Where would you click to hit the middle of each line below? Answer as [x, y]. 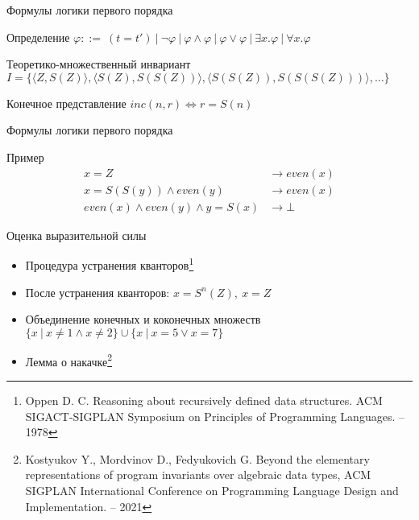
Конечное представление [66, 103]
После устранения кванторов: [97, 292]
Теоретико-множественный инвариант [99, 64]
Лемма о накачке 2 [69, 360]
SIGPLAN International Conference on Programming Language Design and [212, 490]
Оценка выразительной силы [77, 235]
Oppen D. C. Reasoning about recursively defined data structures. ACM [204, 400]
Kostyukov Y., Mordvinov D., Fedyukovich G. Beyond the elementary [197, 458]
